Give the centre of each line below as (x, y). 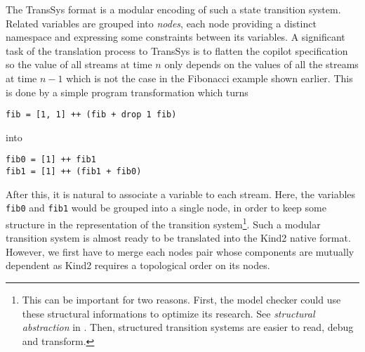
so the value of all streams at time (79, 64)
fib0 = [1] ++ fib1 (51, 160)
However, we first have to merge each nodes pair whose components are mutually (180, 251)
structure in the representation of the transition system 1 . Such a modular (163, 223)
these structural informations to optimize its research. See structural (168, 313)
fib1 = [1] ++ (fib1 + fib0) (74, 172)
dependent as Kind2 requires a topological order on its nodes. (138, 265)
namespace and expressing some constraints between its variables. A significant (175, 37)
